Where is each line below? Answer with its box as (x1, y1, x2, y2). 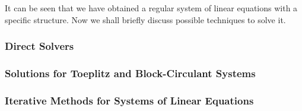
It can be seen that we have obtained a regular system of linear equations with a (5, 2, 298, 14)
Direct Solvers (5, 39, 74, 53)
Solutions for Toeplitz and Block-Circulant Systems (5, 65, 256, 80)
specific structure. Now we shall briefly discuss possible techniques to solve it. (5, 13, 286, 26)
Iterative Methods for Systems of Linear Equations (5, 93, 254, 107)
